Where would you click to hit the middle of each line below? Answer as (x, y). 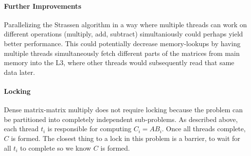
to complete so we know (56, 147)
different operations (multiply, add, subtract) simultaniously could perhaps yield (124, 34)
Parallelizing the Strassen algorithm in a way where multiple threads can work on (125, 24)
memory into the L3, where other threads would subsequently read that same (119, 62)
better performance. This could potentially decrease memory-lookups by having (122, 43)
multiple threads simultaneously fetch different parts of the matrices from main (122, 53)
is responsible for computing (89, 129)
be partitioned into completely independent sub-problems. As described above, (121, 119)
